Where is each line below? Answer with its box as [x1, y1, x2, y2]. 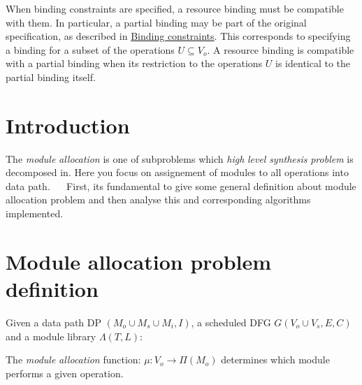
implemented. [6, 206, 64, 221]
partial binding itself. [6, 69, 96, 84]
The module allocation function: [6, 352, 141, 367]
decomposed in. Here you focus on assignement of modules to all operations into [6, 165, 349, 180]
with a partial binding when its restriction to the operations [6, 56, 263, 71]
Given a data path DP [6, 314, 102, 329]
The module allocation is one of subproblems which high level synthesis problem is [6, 151, 354, 166]
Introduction [6, 110, 130, 139]
